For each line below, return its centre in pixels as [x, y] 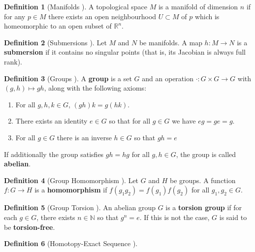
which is [207, 16]
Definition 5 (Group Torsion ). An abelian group [80, 207]
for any [15, 16]
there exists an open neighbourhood [102, 16]
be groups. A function [203, 180]
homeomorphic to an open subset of [58, 26]
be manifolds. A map [171, 42]
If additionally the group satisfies [54, 154]
